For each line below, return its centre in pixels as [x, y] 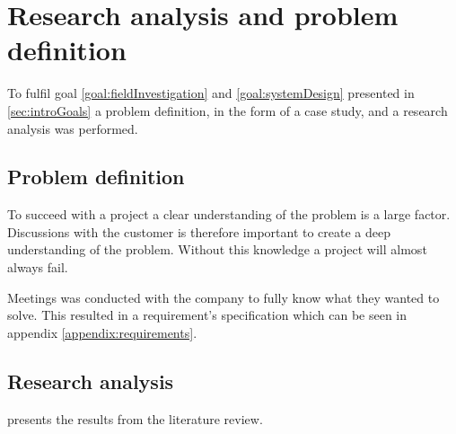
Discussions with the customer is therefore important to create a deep [199, 231]
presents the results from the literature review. [135, 418]
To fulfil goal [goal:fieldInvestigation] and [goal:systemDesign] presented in [211, 93]
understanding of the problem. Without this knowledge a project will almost [217, 249]
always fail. [38, 267]
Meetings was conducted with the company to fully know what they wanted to [224, 297]
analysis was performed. [73, 128]
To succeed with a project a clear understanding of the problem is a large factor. [229, 214]
